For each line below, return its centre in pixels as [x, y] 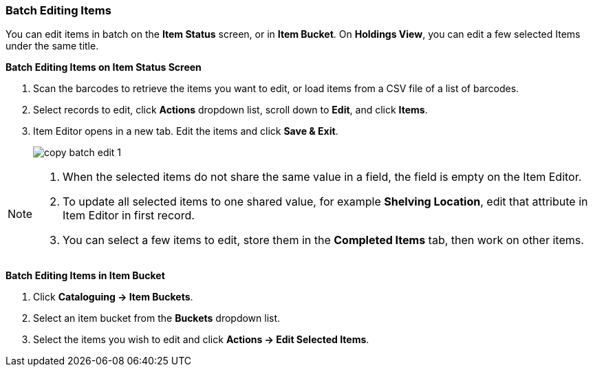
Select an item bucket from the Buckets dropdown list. [157, 318]
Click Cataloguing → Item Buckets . [113, 297]
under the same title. [52, 46]
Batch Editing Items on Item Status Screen [104, 67]
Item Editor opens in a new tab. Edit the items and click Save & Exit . [186, 131]
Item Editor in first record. [129, 216]
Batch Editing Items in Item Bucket [85, 276]
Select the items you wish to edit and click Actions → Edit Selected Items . [201, 340]
